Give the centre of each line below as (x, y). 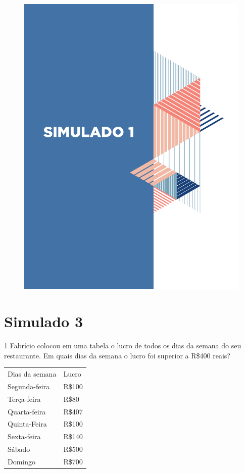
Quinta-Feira (27, 424)
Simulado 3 (44, 321)
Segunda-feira (29, 386)
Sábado (19, 449)
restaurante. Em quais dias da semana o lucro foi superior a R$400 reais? (117, 355)
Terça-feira (24, 399)
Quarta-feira (27, 411)
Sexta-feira (24, 436)
